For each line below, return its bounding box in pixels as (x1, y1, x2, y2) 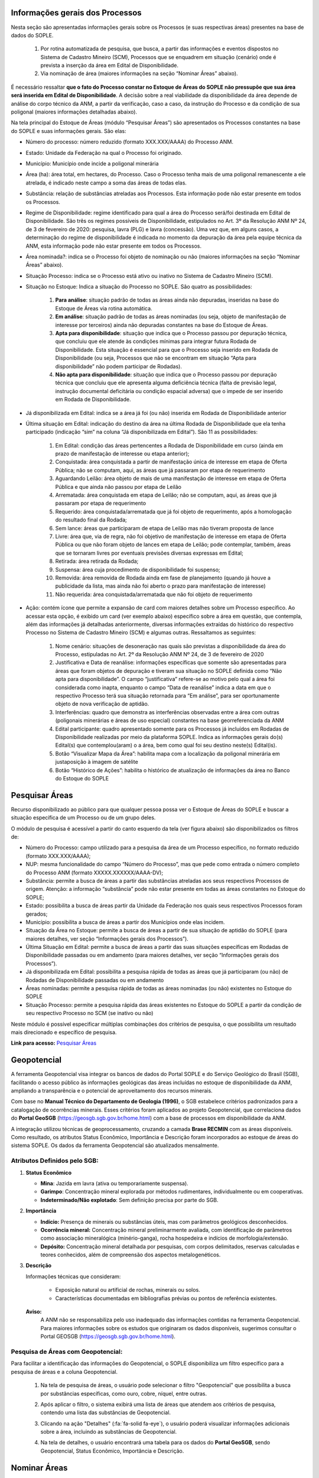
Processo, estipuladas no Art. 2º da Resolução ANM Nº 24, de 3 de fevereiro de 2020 (55, 651, 264, 658)
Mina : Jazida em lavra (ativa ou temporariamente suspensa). (40, 1179, 188, 1187)
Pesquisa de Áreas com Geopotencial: (11, 1347, 123, 1356)
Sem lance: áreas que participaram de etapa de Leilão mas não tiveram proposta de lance (55, 524, 274, 531)
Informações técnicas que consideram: (25, 1273, 121, 1280)
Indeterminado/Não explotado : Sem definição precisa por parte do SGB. (40, 1196, 219, 1203)
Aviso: (25, 1308, 42, 1315)
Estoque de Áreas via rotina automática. (55, 304, 153, 312)
